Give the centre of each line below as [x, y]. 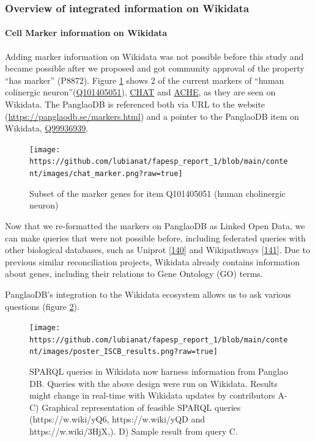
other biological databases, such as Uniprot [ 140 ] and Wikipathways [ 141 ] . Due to [157, 250]
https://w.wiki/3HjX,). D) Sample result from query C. [134, 431]
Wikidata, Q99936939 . [47, 128]
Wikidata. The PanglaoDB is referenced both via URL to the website [135, 104]
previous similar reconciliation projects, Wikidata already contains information [153, 261]
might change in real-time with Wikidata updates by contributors [152, 395]
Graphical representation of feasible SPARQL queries [141, 407]
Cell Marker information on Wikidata [86, 33]
